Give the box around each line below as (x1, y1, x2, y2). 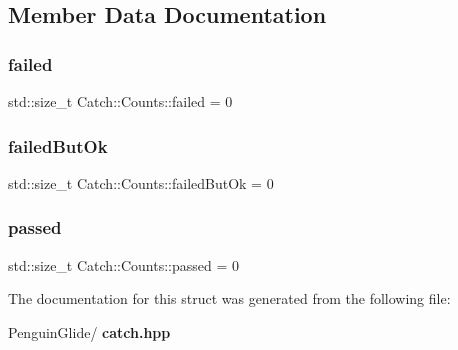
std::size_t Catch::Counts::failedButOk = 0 (8, 172, 274, 193)
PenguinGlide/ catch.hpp (8, 321, 171, 342)
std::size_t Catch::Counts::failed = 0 (8, 91, 233, 111)
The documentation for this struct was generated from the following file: (8, 288, 451, 309)
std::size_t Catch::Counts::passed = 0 (8, 254, 239, 275)
